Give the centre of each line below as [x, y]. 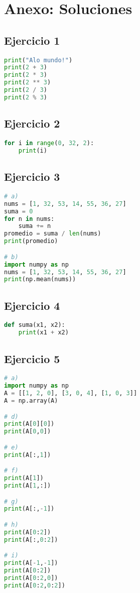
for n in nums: [29, 219]
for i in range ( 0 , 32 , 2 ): [49, 143]
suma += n [35, 226]
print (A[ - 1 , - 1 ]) [31, 563]
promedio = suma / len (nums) [53, 234]
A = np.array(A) [31, 401]
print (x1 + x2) [43, 333]
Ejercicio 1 [32, 40]
